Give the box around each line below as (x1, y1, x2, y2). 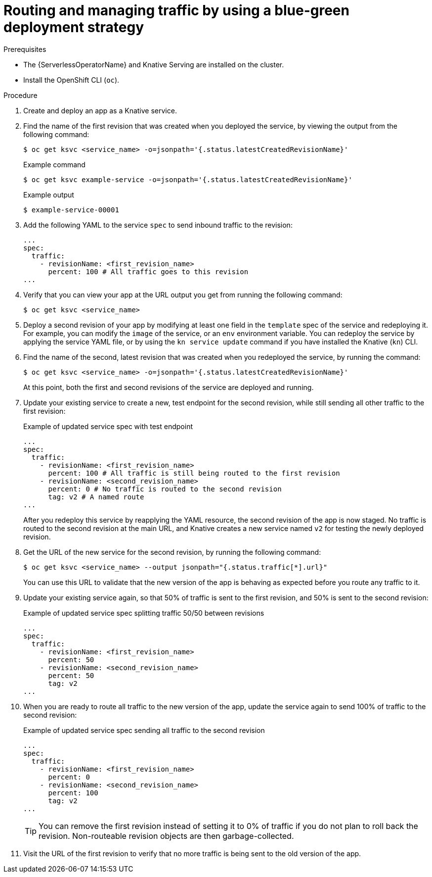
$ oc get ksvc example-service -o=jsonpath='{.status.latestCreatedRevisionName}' (23, 175, 352, 184)
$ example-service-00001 (23, 205, 119, 214)
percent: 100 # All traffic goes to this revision (48, 267, 249, 276)
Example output (23, 190, 74, 199)
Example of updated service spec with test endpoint (23, 422, 193, 431)
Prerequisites (3, 45, 46, 53)
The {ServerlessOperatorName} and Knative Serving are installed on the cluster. (23, 60, 284, 69)
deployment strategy (3, 19, 144, 36)
